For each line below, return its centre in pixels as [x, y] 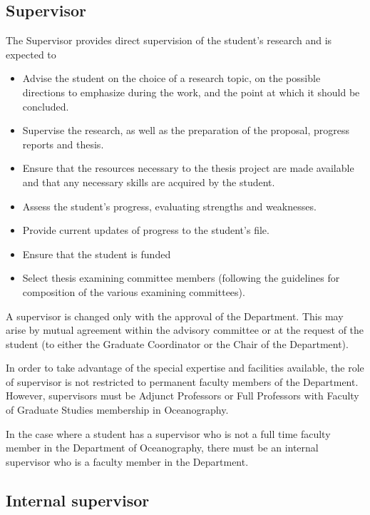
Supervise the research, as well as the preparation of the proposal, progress [186, 130]
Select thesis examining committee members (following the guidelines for [181, 278]
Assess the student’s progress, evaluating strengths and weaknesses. [169, 206]
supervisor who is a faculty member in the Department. [127, 461]
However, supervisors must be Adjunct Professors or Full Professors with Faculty [183, 396]
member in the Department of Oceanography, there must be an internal [162, 448]
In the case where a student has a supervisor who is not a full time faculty [168, 433]
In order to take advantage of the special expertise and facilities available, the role [185, 368]
